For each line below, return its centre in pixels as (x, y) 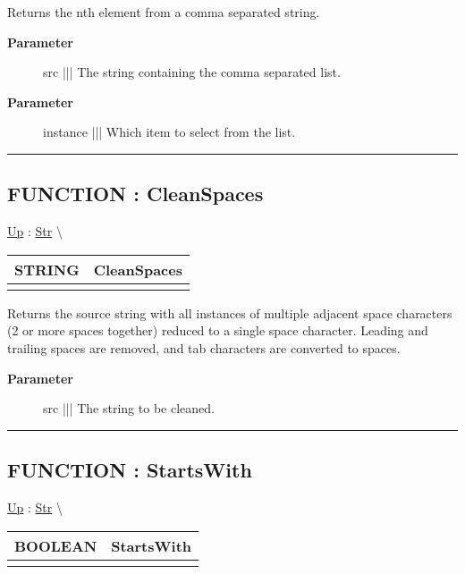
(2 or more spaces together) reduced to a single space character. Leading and (218, 330)
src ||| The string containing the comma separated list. (192, 72)
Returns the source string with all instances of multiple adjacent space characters (230, 312)
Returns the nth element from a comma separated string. (164, 12)
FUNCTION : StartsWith (130, 470)
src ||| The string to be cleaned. (129, 408)
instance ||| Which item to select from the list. (169, 132)
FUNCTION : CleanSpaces (135, 194)
